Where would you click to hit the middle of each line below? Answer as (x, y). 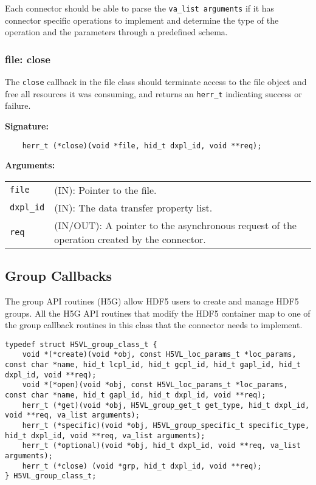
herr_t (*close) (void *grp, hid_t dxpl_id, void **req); (142, 466)
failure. (18, 105)
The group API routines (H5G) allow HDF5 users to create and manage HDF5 (152, 301)
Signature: (27, 126)
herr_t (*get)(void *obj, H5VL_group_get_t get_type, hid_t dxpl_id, (166, 405)
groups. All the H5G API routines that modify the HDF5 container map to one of (158, 313)
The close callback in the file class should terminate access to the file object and (156, 82)
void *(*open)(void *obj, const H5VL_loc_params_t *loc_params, (155, 385)
